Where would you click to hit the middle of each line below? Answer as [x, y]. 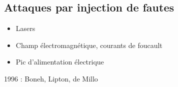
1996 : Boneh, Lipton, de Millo [51, 78]
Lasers [25, 28]
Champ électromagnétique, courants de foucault [89, 45]
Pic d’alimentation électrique [60, 62]
